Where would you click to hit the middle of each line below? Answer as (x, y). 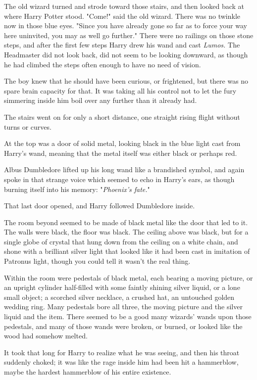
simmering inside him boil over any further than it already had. (101, 100)
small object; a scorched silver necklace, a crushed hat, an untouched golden (119, 297)
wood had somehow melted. (46, 336)
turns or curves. (28, 126)
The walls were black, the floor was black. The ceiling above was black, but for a (126, 232)
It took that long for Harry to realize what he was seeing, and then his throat (122, 352)
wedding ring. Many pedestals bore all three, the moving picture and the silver (123, 307)
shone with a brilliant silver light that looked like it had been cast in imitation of (127, 251)
